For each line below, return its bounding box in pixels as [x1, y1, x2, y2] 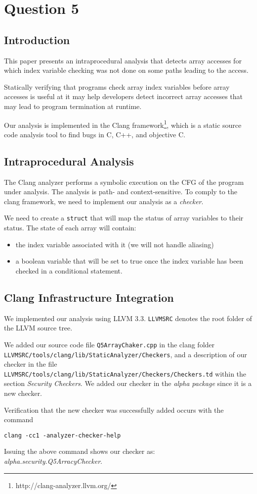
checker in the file [4, 359, 57, 369]
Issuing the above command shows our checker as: [4, 446, 155, 456]
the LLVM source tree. [4, 323, 73, 333]
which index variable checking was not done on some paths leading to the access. [4, 65, 249, 75]
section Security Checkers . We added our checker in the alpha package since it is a [4, 378, 252, 388]
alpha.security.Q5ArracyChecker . [4, 456, 102, 466]
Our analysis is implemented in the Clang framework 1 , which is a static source [4, 118, 242, 130]
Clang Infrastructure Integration [4, 289, 174, 305]
